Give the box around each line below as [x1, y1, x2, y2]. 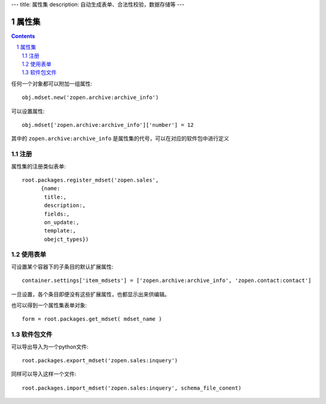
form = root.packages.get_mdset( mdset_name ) [22, 316, 162, 322]
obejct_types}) [44, 236, 89, 243]
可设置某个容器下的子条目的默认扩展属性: [11, 263, 114, 270]
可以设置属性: [11, 107, 45, 115]
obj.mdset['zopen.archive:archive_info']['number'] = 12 [22, 121, 194, 129]
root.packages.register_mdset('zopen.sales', [22, 176, 159, 184]
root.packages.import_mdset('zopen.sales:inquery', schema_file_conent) [22, 384, 241, 391]
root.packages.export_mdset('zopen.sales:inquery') [22, 357, 178, 364]
